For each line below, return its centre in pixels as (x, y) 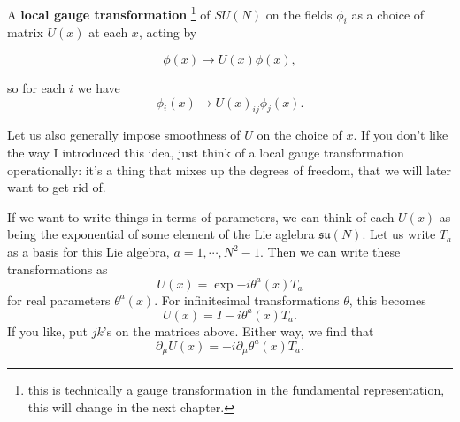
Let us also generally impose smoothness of (124, 135)
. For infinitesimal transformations (247, 299)
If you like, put (48, 330)
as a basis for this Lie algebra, (88, 251)
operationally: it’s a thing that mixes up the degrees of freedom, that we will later (230, 169)
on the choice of (299, 135)
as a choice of (388, 14)
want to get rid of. (57, 187)
